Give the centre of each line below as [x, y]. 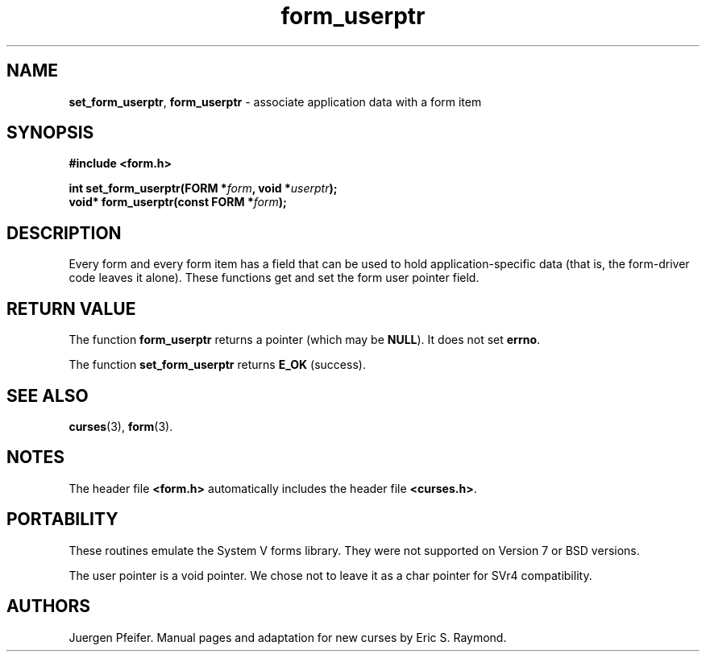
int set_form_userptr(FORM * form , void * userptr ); [203, 188]
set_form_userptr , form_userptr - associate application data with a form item [275, 101]
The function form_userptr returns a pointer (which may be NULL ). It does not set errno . [305, 340]
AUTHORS [49, 606]
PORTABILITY [62, 519]
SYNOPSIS [50, 133]
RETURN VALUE [71, 308]
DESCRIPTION [64, 233]
